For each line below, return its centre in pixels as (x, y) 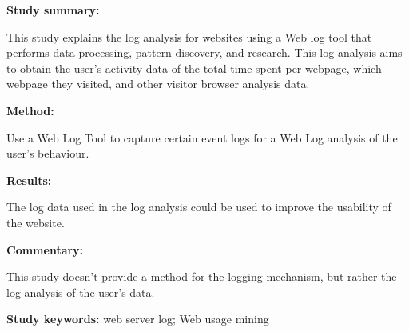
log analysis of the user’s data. (81, 292)
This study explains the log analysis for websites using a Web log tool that (189, 36)
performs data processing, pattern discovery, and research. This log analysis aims (204, 52)
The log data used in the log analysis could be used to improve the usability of (199, 207)
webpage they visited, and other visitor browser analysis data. (158, 84)
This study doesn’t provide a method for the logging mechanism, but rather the (202, 276)
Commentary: (45, 249)
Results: (29, 180)
